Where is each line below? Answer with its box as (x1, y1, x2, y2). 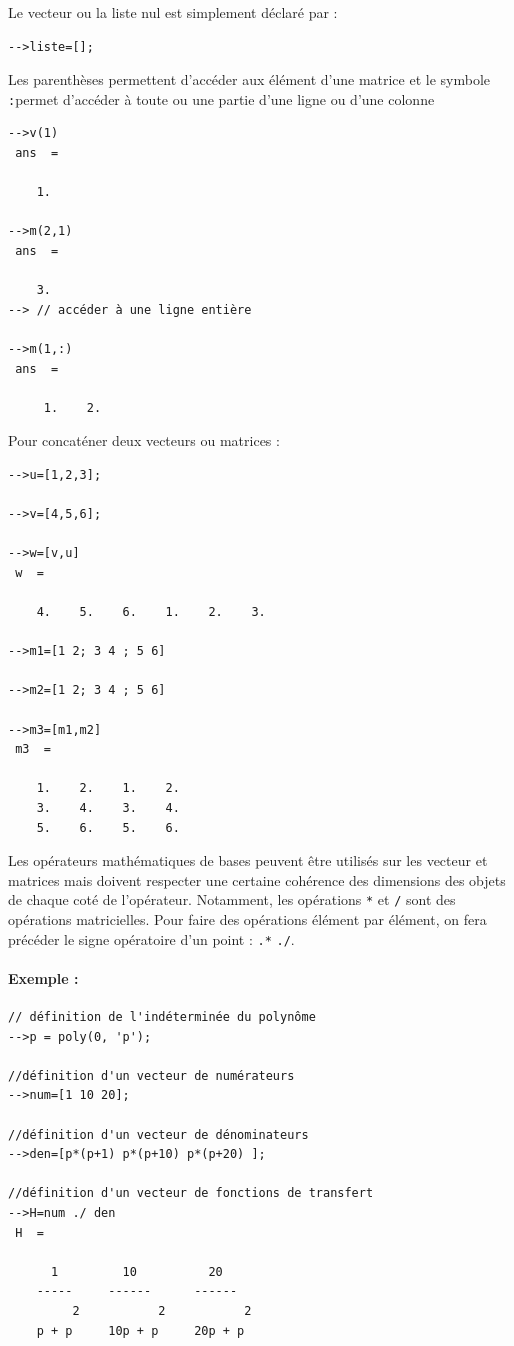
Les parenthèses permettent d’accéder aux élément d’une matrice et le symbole (8, 69, 491, 90)
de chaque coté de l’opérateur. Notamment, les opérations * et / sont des (8, 889, 456, 910)
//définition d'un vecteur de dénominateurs (8, 1127, 309, 1142)
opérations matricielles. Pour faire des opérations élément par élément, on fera (8, 909, 487, 930)
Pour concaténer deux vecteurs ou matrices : (8, 430, 280, 451)
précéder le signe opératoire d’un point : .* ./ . (8, 928, 295, 949)
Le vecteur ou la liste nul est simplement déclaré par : (8, 2, 338, 22)
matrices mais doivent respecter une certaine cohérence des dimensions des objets (8, 869, 506, 890)
